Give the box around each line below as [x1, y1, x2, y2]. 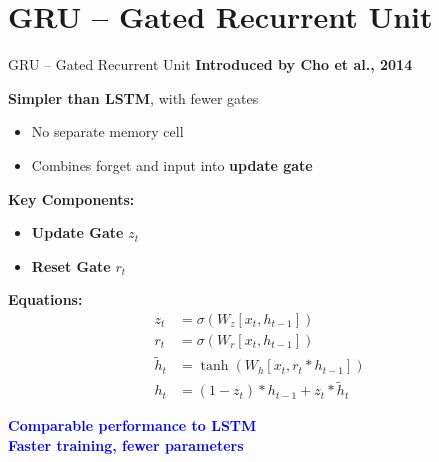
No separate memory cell [31, 121, 184, 142]
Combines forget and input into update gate [31, 154, 313, 175]
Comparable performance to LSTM [8, 415, 257, 436]
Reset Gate [31, 255, 111, 276]
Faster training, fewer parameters [8, 435, 244, 456]
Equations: [8, 289, 83, 310]
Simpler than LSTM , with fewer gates [8, 87, 259, 108]
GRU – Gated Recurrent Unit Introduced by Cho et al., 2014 [8, 54, 413, 75]
